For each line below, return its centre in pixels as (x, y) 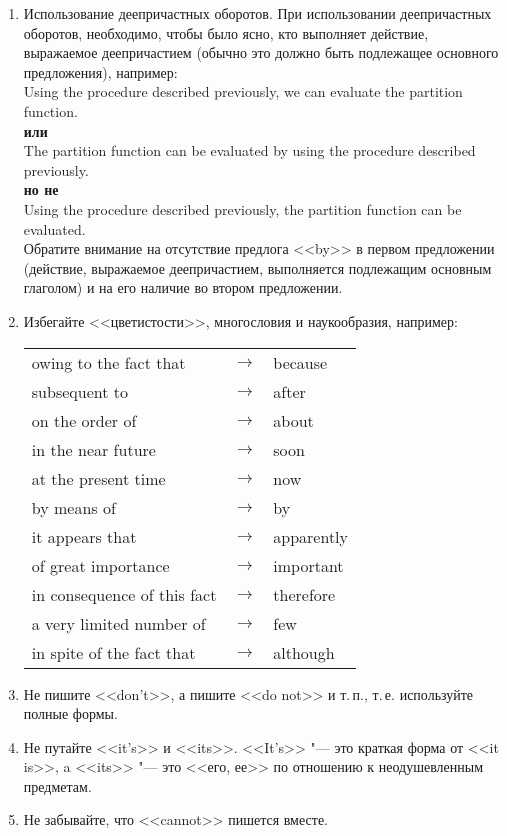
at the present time (98, 478)
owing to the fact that (108, 362)
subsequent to (79, 391)
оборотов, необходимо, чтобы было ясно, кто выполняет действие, (226, 32)
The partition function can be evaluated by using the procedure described (249, 150)
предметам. (57, 785)
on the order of (84, 420)
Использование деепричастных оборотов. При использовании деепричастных (257, 13)
